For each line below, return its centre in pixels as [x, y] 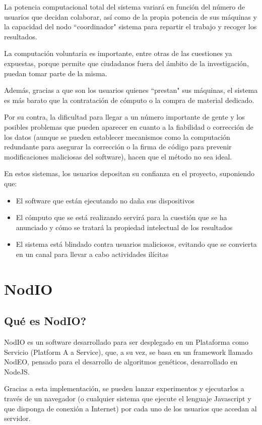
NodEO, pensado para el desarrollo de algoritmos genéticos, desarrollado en [121, 362]
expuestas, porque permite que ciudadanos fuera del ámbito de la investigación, [126, 63]
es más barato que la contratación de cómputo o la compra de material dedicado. [129, 100]
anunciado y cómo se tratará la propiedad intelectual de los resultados [124, 227]
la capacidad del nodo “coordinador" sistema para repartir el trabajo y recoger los [130, 26]
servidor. [17, 418]
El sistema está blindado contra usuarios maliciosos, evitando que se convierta [136, 244]
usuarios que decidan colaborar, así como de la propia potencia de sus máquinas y [130, 16]
